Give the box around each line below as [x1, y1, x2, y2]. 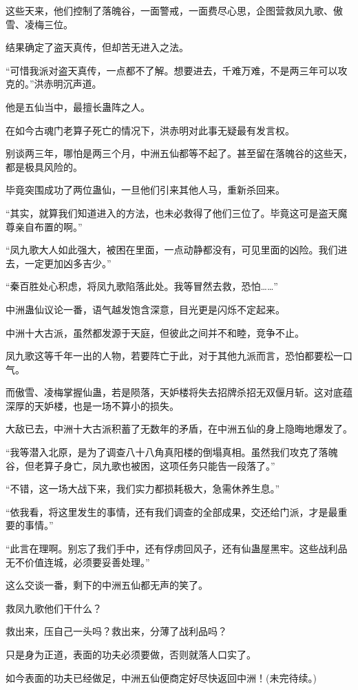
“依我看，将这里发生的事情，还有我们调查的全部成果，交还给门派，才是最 [6, 504, 338, 519]
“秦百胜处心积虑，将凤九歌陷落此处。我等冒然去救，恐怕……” [6, 279, 278, 293]
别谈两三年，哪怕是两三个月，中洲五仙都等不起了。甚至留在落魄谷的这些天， [6, 146, 352, 160]
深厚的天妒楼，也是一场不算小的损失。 [6, 398, 179, 412]
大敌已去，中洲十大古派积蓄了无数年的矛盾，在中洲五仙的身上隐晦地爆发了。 [6, 421, 352, 436]
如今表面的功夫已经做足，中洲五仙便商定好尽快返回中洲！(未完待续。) [6, 670, 317, 684]
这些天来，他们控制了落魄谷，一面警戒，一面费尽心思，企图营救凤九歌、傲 [6, 3, 343, 17]
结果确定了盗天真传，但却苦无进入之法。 [6, 40, 189, 54]
